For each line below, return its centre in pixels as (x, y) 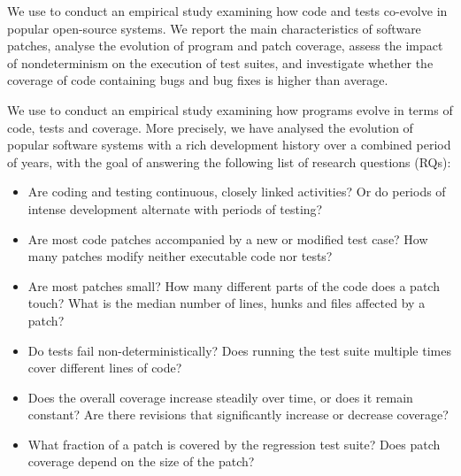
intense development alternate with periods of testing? (175, 208)
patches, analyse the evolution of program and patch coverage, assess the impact (225, 46)
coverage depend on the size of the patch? (141, 461)
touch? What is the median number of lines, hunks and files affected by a (227, 303)
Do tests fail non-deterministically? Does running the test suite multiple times (239, 350)
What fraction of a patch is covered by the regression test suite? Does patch (234, 444)
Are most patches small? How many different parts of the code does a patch (234, 285)
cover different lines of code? (105, 368)
